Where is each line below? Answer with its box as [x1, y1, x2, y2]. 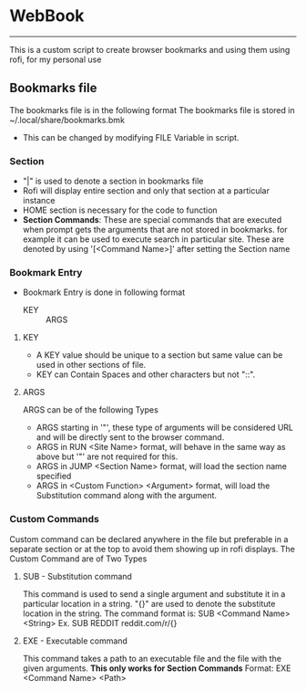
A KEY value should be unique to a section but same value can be [36, 350, 283, 361]
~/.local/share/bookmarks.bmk [9, 114, 126, 125]
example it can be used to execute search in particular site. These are [22, 234, 285, 245]
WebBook [9, 5, 85, 26]
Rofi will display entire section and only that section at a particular [22, 185, 270, 196]
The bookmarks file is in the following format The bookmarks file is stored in [9, 104, 295, 115]
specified [36, 471, 72, 482]
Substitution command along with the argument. [36, 490, 217, 501]
